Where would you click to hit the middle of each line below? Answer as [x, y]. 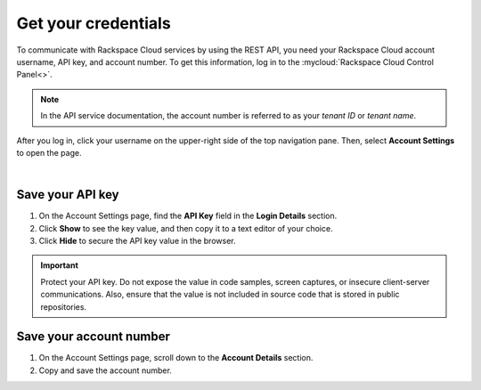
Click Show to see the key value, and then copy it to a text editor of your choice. [186, 228]
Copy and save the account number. [106, 370]
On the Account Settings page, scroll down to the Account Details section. [176, 358]
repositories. [64, 306]
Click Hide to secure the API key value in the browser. [137, 240]
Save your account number [94, 337]
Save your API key [68, 195]
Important [60, 265]
